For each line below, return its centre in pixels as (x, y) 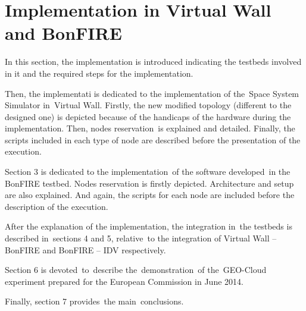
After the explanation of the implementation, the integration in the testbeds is (149, 226)
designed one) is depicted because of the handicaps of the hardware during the (148, 116)
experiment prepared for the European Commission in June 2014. (124, 281)
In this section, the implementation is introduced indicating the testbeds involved (153, 62)
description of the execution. (57, 206)
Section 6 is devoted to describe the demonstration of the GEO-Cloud (136, 270)
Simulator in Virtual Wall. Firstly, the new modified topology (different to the (148, 105)
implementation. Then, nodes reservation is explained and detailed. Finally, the (150, 128)
